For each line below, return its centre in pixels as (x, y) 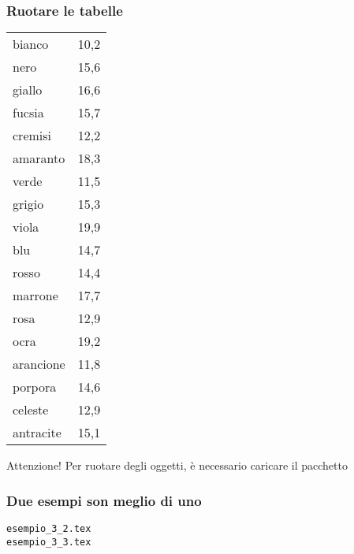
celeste (31, 410)
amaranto (39, 158)
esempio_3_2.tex (49, 529)
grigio (28, 204)
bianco (31, 44)
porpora (35, 387)
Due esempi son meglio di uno (104, 500)
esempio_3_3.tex (49, 542)
